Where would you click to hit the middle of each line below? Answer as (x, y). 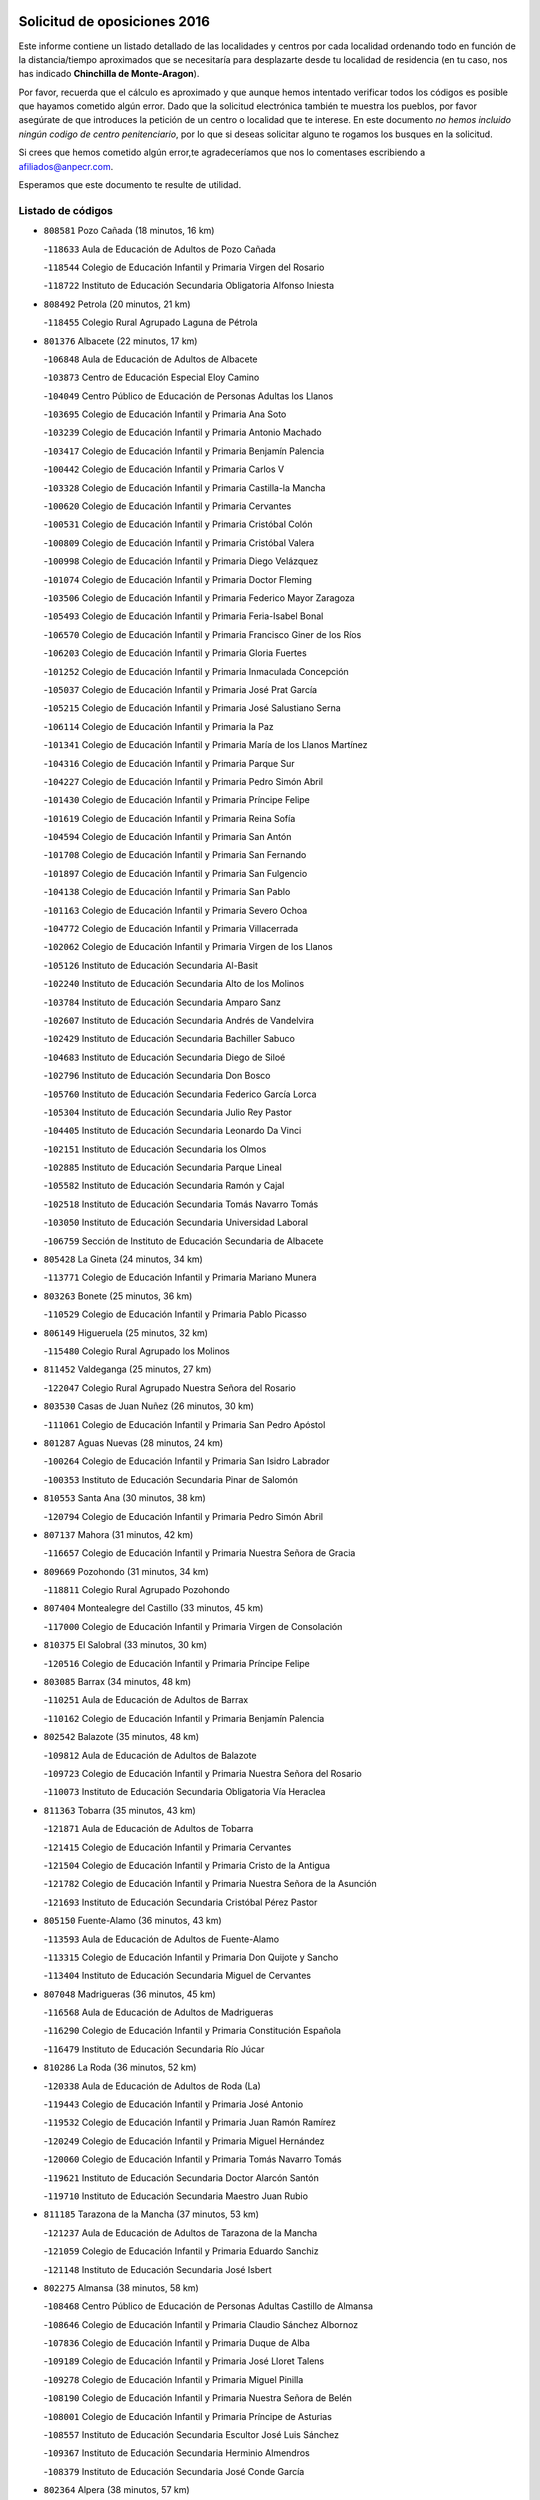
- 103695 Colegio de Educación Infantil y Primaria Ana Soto (165, 414)
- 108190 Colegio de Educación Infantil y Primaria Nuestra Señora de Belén (197, 2398)
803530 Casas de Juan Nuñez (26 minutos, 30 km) (149, 1406)
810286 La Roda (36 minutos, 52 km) (120, 2067)
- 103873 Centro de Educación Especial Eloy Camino (151, 377)
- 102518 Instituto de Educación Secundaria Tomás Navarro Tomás (181, 1204)
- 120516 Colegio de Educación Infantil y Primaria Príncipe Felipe (176, 1663)
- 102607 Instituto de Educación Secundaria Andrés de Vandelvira (179, 1020)
